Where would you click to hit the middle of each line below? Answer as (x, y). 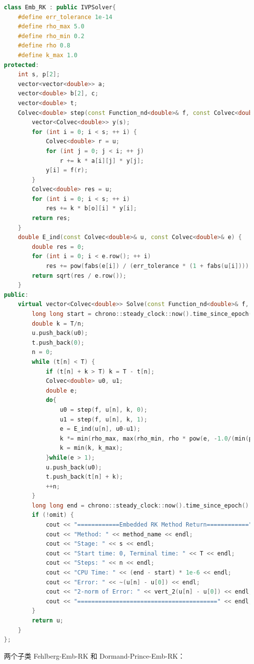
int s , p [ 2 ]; (39, 75)
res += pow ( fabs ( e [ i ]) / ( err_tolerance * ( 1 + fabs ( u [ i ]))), (149, 266)
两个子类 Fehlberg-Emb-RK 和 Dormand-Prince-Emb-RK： (95, 655)
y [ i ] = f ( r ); (67, 170)
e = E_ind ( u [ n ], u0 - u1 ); (100, 429)
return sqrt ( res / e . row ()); (79, 276)
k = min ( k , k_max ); (91, 448)
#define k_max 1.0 (48, 55)
